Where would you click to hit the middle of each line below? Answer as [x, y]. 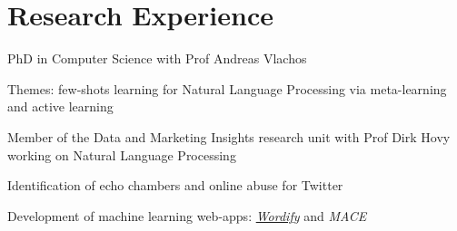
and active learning [60, 106]
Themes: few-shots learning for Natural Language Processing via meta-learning [227, 88]
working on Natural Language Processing [122, 154]
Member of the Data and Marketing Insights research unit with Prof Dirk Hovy [229, 136]
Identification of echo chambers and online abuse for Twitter [175, 185]
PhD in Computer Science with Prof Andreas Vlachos [157, 58]
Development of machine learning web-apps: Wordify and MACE [187, 215]
